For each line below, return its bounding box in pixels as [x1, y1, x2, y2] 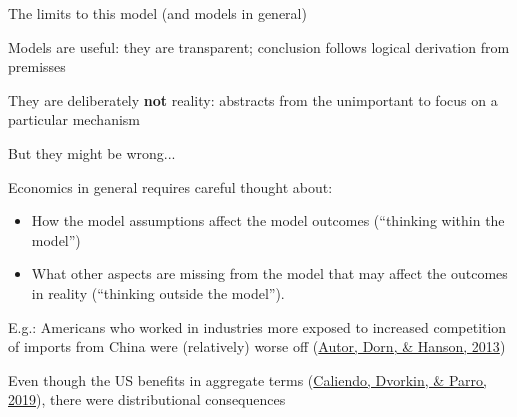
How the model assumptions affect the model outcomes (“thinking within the [31, 210, 505, 231]
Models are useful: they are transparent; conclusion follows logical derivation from [8, 36, 510, 57]
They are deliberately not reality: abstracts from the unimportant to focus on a [8, 89, 498, 110]
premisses [8, 56, 66, 77]
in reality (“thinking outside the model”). [31, 282, 285, 303]
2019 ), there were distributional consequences [8, 389, 286, 410]
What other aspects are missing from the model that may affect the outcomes [31, 263, 508, 284]
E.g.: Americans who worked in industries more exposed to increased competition [8, 316, 507, 337]
